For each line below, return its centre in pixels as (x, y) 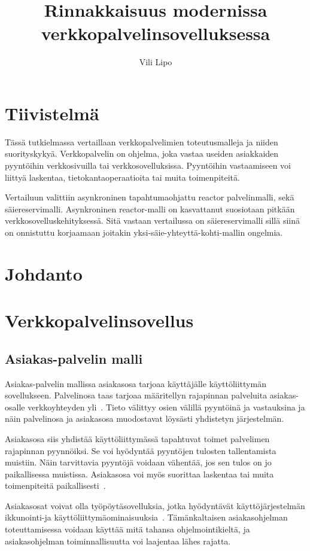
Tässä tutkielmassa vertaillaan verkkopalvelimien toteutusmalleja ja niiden (142, 141)
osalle (15, 407)
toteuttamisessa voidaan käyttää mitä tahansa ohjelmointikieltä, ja (127, 529)
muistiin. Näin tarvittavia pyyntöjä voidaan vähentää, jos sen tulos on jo (138, 462)
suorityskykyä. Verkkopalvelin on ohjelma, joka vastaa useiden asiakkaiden (142, 153)
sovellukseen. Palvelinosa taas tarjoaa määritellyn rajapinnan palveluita (136, 395)
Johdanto (44, 273)
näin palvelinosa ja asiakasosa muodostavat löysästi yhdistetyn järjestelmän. (145, 418)
